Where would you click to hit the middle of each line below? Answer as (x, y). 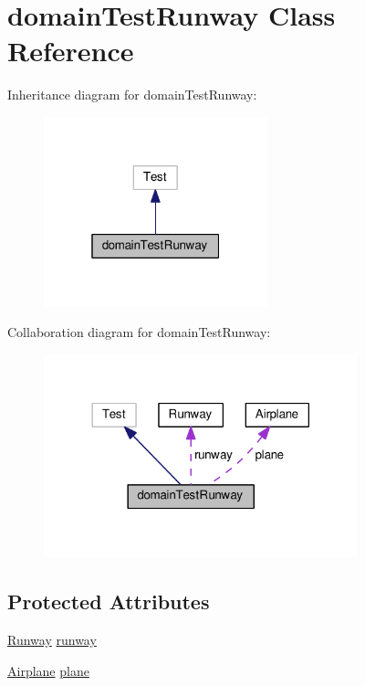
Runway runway (52, 640)
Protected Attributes (109, 602)
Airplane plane (48, 670)
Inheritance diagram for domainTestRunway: (132, 95)
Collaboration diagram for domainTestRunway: (139, 332)
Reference (71, 51)
